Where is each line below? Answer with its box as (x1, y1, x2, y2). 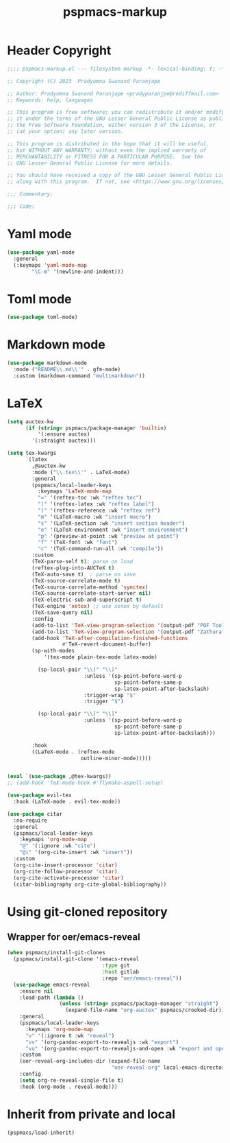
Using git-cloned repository (7, 904, 168, 919)
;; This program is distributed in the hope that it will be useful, (7, 140, 210, 148)
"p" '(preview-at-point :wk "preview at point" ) (37, 532, 179, 539)
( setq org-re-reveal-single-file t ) (19, 1076, 125, 1084)
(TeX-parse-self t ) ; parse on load (31, 558, 133, 565)
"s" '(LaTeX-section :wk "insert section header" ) (37, 519, 186, 527)
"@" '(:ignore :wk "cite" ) (19, 842, 97, 849)
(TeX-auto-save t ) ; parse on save (31, 571, 136, 578)
